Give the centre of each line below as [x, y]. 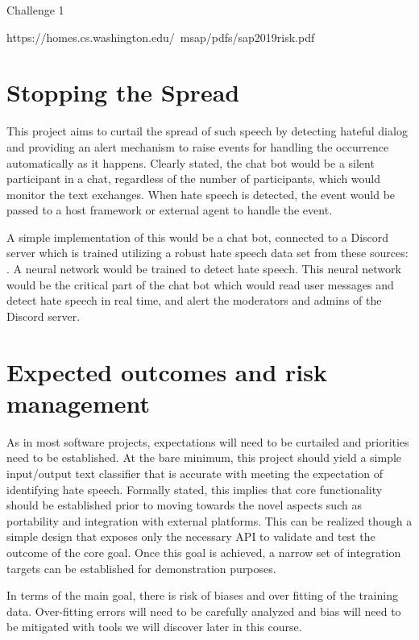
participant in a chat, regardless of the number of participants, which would [194, 179]
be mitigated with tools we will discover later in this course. [154, 627]
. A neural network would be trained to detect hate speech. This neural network [204, 269]
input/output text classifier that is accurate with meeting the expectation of [195, 473]
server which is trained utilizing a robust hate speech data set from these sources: [207, 253]
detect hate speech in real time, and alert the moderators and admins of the [194, 300]
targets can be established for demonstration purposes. [141, 568]
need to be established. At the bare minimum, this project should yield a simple [204, 457]
